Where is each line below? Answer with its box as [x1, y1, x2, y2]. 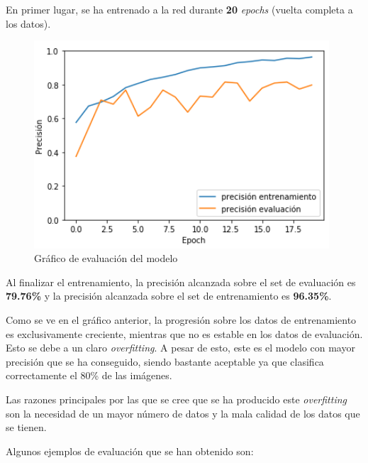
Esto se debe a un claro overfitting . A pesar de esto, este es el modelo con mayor [6, 340, 355, 355]
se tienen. [6, 420, 47, 435]
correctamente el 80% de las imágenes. [6, 368, 172, 383]
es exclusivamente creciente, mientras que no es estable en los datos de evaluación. [6, 326, 363, 341]
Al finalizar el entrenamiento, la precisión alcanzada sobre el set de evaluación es [6, 274, 356, 289]
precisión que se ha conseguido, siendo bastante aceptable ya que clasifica [6, 354, 324, 369]
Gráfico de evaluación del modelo [34, 251, 178, 266]
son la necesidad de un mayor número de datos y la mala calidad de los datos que [6, 405, 360, 420]
